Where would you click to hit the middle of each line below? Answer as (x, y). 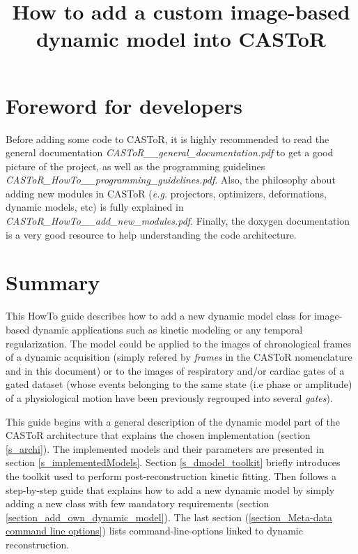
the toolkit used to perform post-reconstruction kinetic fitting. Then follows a (171, 476)
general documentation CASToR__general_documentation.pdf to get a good (170, 152)
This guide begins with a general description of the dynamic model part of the (173, 421)
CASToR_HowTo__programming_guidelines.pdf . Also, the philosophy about (171, 180)
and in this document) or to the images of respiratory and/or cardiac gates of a (175, 370)
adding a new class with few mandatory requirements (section (138, 503)
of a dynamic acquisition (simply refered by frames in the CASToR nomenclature (179, 357)
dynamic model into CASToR (181, 39)
